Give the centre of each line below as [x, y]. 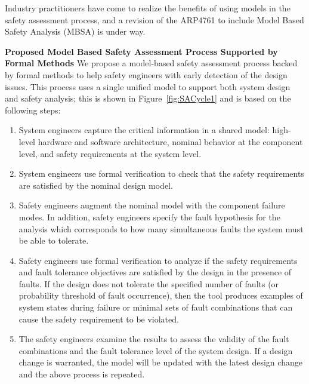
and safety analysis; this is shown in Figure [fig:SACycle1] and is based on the [148, 98]
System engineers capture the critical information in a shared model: [144, 130]
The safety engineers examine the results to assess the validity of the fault [154, 339]
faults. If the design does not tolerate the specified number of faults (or [149, 283]
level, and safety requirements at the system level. [110, 153]
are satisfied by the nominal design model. [96, 185]
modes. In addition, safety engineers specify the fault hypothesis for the [149, 216]
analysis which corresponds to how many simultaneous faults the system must [161, 228]
